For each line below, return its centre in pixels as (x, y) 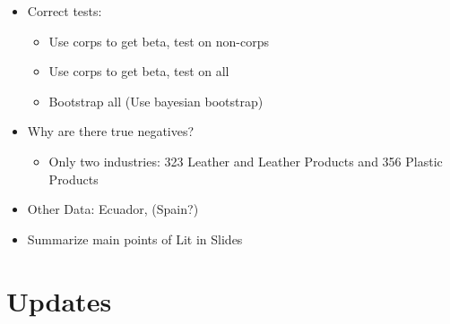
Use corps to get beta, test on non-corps (159, 41)
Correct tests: (65, 11)
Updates (59, 300)
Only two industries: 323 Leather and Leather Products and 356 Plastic (246, 161)
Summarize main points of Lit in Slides (135, 239)
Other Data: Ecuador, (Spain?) (113, 209)
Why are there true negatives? (111, 131)
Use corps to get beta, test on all (139, 71)
